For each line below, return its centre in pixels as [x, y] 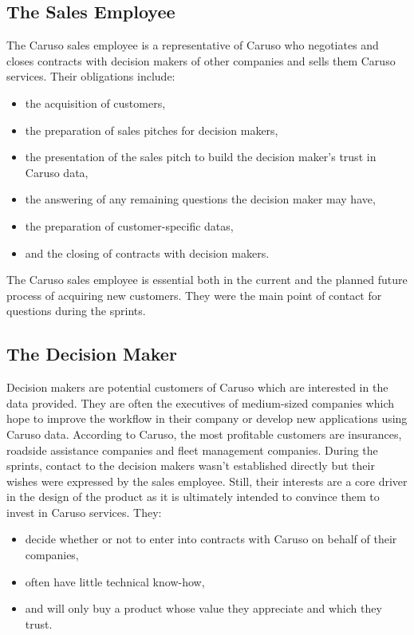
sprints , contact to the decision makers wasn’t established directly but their [191, 465]
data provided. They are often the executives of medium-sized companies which [200, 402]
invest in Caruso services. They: [84, 512]
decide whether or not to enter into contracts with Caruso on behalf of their [211, 539]
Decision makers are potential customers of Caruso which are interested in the [197, 387]
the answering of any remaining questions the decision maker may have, [200, 199]
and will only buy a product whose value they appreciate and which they [203, 608]
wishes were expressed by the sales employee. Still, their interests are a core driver [207, 481]
